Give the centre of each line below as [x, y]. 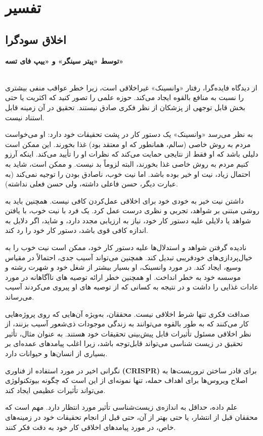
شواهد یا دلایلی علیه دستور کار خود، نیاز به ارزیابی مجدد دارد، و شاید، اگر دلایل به [128, 220]
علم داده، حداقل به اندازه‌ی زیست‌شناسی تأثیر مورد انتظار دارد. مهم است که [121, 407]
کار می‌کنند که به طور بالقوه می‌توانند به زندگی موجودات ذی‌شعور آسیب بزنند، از [127, 324]
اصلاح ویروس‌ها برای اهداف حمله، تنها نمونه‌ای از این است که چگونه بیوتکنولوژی [126, 380]
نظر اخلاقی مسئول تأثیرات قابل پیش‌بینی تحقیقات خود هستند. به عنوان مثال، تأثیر [128, 333]
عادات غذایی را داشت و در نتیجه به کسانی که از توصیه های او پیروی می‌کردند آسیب [132, 287]
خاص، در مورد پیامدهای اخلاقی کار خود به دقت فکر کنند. [91, 427]
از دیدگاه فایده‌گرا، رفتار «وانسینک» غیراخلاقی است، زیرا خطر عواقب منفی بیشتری [131, 87]
